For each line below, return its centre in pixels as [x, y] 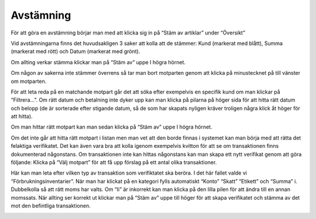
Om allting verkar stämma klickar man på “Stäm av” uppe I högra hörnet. [98, 62]
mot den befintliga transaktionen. [51, 206]
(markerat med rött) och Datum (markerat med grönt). [75, 51]
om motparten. [29, 81]
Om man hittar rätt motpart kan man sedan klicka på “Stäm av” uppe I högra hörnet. [112, 127]
